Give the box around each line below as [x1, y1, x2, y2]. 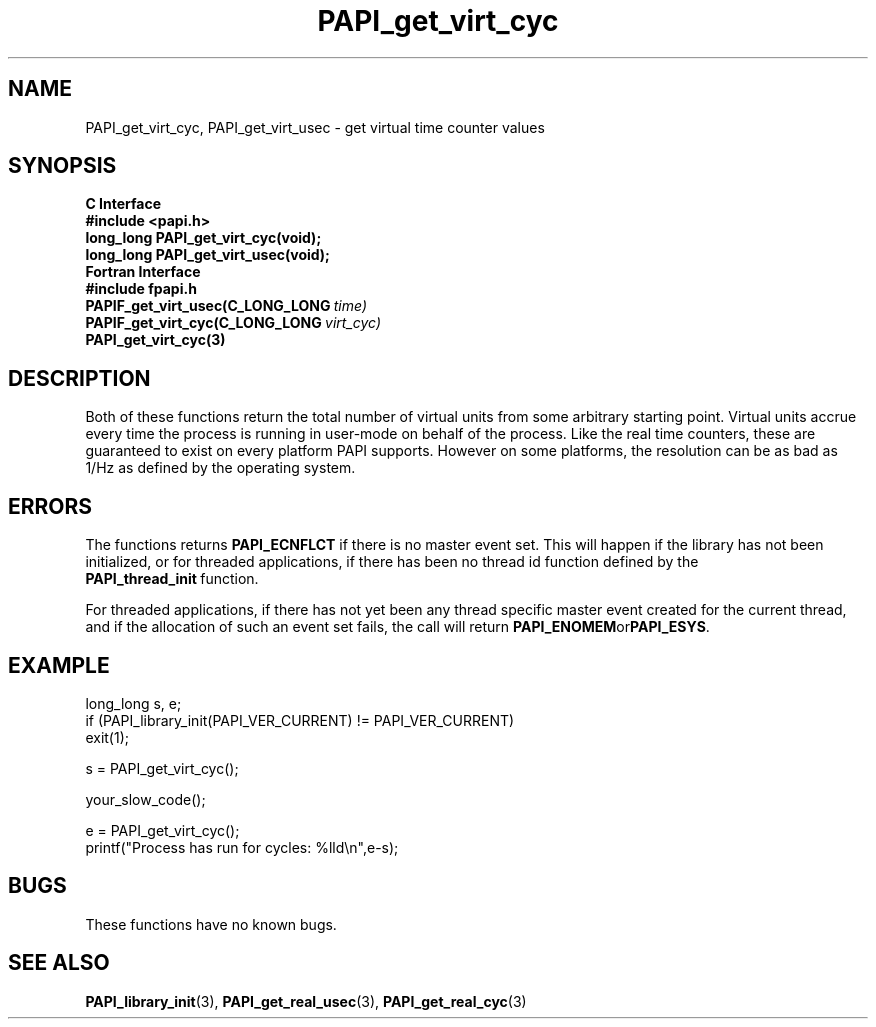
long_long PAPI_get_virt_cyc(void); [85, 229, 322, 247]
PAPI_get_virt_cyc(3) [85, 331, 226, 349]
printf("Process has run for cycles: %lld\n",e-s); [85, 838, 399, 856]
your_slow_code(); [85, 790, 206, 808]
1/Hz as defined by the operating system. [85, 459, 356, 477]
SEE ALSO [8, 950, 110, 976]
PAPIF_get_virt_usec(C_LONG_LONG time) [85, 297, 368, 315]
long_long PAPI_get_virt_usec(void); [85, 246, 330, 264]
